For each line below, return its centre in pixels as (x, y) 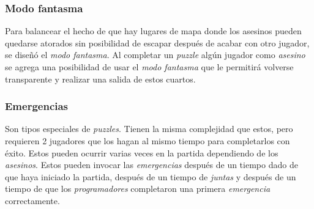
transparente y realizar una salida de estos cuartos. (100, 79)
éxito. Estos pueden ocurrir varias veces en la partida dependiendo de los (142, 152)
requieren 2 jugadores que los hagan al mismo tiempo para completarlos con (148, 141)
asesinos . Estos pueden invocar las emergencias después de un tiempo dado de (151, 165)
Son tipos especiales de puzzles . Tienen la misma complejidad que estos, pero (149, 129)
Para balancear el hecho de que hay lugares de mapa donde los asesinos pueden (153, 31)
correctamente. (32, 200)
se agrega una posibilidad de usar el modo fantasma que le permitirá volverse (149, 67)
